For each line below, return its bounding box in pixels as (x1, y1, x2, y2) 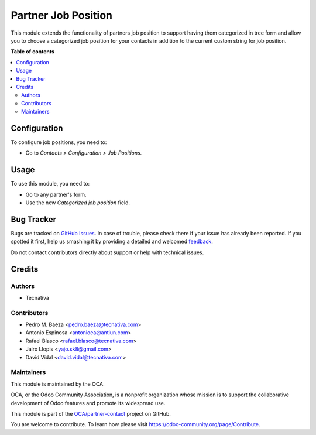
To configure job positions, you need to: (11, 138, 107, 146)
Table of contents (11, 48, 55, 55)
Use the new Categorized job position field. (25, 199, 130, 206)
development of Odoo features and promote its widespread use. (11, 399, 166, 406)
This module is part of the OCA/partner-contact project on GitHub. (11, 410, 171, 417)
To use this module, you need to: (11, 180, 90, 187)
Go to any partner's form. (25, 191, 87, 198)
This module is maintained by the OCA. (11, 381, 105, 388)
